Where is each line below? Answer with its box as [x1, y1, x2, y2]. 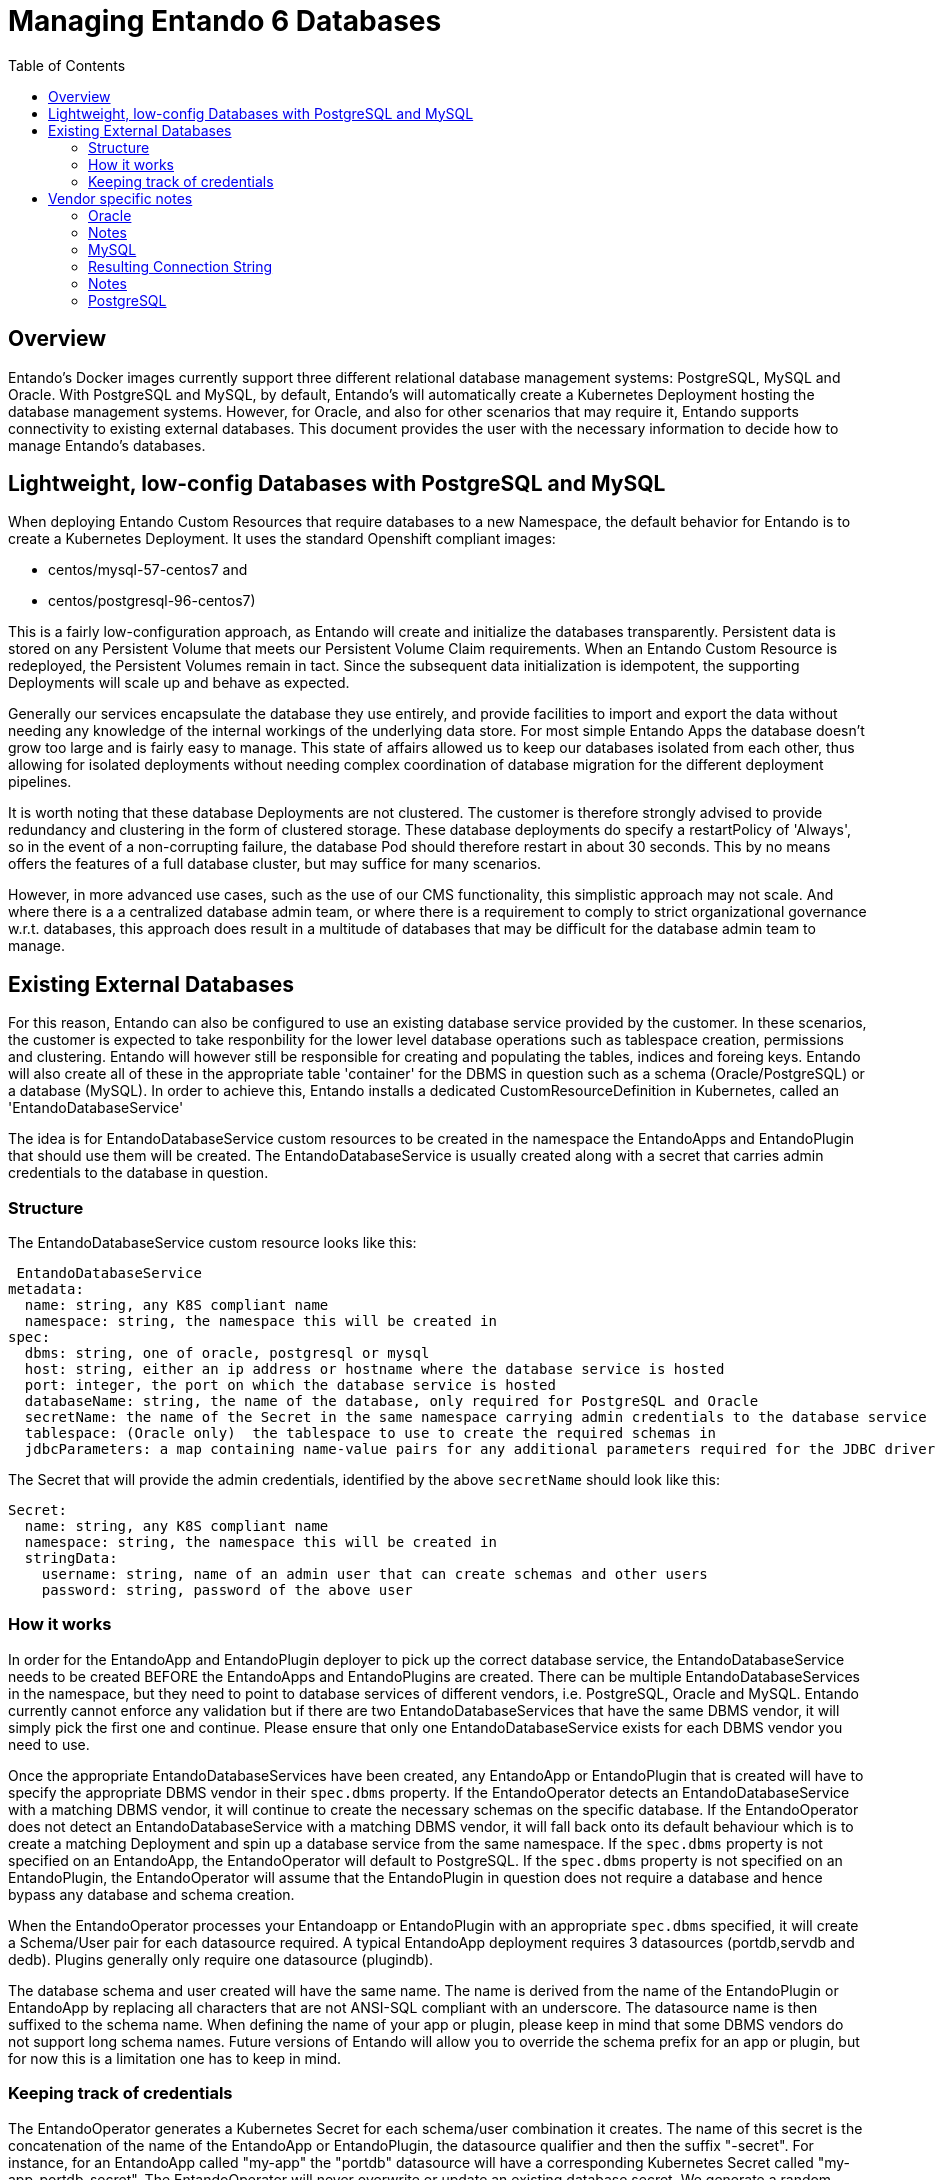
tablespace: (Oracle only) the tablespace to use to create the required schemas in [24, 1425, 717, 1442]
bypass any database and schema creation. [8, 1885, 295, 1903]
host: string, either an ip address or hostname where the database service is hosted [24, 1361, 725, 1378]
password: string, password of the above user [41, 1582, 413, 1599]
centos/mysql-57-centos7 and [48, 561, 248, 579]
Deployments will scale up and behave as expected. [8, 674, 350, 692]
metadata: [8, 1281, 84, 1298]
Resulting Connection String [88, 257, 273, 275]
